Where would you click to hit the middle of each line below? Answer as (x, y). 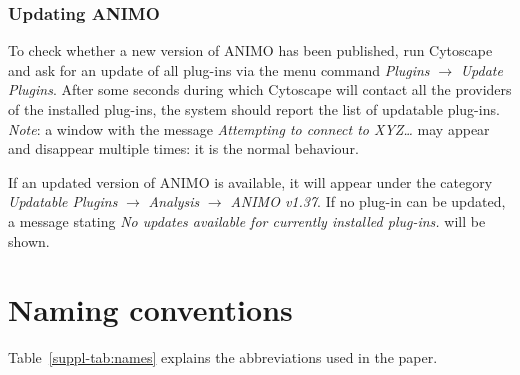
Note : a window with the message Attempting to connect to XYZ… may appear (249, 128)
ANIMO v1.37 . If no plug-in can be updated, (368, 201)
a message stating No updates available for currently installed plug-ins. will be (247, 220)
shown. (29, 240)
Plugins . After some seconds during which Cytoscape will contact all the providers (260, 89)
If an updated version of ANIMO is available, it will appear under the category (250, 181)
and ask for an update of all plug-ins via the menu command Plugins (219, 69)
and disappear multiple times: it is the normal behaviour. (183, 148)
